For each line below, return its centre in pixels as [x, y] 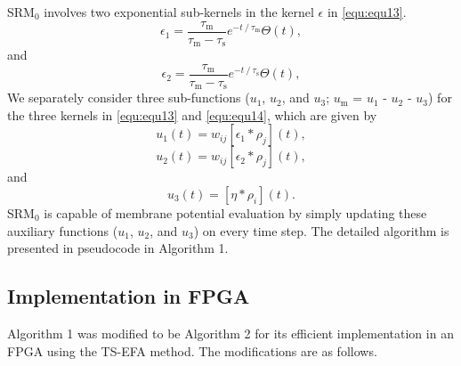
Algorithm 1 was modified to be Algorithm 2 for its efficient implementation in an [230, 333]
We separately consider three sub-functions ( [129, 98]
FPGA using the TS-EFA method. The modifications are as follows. [192, 350]
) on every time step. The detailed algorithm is [321, 230]
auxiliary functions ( [63, 230]
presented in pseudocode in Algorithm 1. [118, 248]
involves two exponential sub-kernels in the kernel [179, 12]
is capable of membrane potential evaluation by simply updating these [235, 213]
